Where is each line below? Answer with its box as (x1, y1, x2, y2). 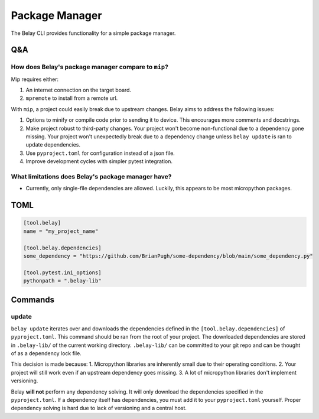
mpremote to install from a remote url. (25, 95, 118, 102)
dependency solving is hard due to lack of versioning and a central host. (11, 405, 187, 412)
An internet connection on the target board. (25, 86, 132, 94)
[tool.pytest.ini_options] (23, 269, 102, 276)
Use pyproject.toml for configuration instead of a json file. (25, 150, 175, 157)
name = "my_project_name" (23, 228, 99, 235)
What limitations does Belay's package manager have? (11, 172, 172, 180)
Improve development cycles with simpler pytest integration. (25, 158, 172, 165)
